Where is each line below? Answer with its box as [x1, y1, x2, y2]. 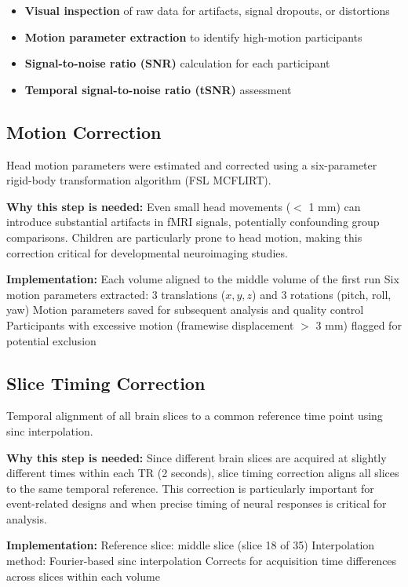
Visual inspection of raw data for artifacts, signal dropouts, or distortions [24, 2, 390, 18]
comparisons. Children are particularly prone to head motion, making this [6, 228, 362, 245]
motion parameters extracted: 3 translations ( [6, 286, 226, 302]
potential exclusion [6, 332, 97, 348]
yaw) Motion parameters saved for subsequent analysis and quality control [6, 301, 364, 318]
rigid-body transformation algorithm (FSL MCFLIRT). [6, 172, 271, 188]
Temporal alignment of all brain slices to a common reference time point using [6, 407, 383, 424]
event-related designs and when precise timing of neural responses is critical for [6, 495, 387, 512]
